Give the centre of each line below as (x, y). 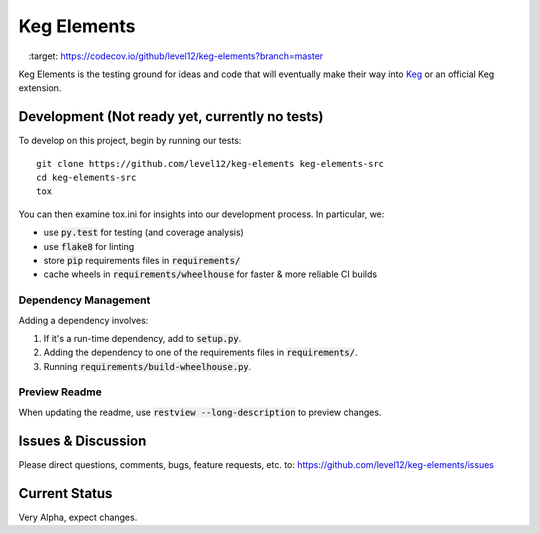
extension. (40, 88)
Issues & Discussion (82, 440)
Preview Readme (60, 392)
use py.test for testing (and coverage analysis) (143, 232)
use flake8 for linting (89, 246)
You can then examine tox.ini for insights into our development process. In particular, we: (201, 214)
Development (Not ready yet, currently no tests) (171, 116)
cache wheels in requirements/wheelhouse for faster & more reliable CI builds (210, 274)
